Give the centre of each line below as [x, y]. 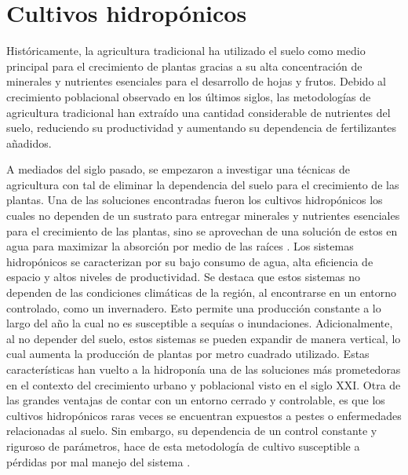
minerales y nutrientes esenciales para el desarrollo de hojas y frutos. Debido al [196, 81]
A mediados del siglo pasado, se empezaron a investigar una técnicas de [178, 169]
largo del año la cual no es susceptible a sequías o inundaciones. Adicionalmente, [200, 323]
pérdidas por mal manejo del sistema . [98, 461]
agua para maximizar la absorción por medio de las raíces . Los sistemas [180, 246]
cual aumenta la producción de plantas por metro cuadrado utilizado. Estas [188, 354]
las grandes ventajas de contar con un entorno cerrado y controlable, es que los [196, 400]
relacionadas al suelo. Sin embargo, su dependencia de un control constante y [192, 431]
